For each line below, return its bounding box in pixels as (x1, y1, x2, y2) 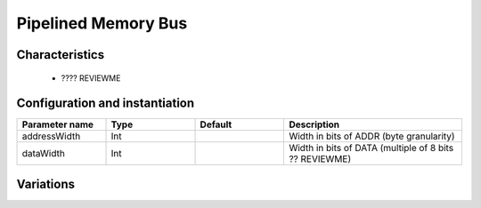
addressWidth (21, 130, 81, 142)
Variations (16, 176, 76, 191)
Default (200, 118, 232, 131)
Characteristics (16, 47, 105, 62)
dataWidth (21, 148, 66, 160)
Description (289, 118, 340, 131)
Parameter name (21, 118, 94, 131)
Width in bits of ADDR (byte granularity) (289, 130, 455, 142)
